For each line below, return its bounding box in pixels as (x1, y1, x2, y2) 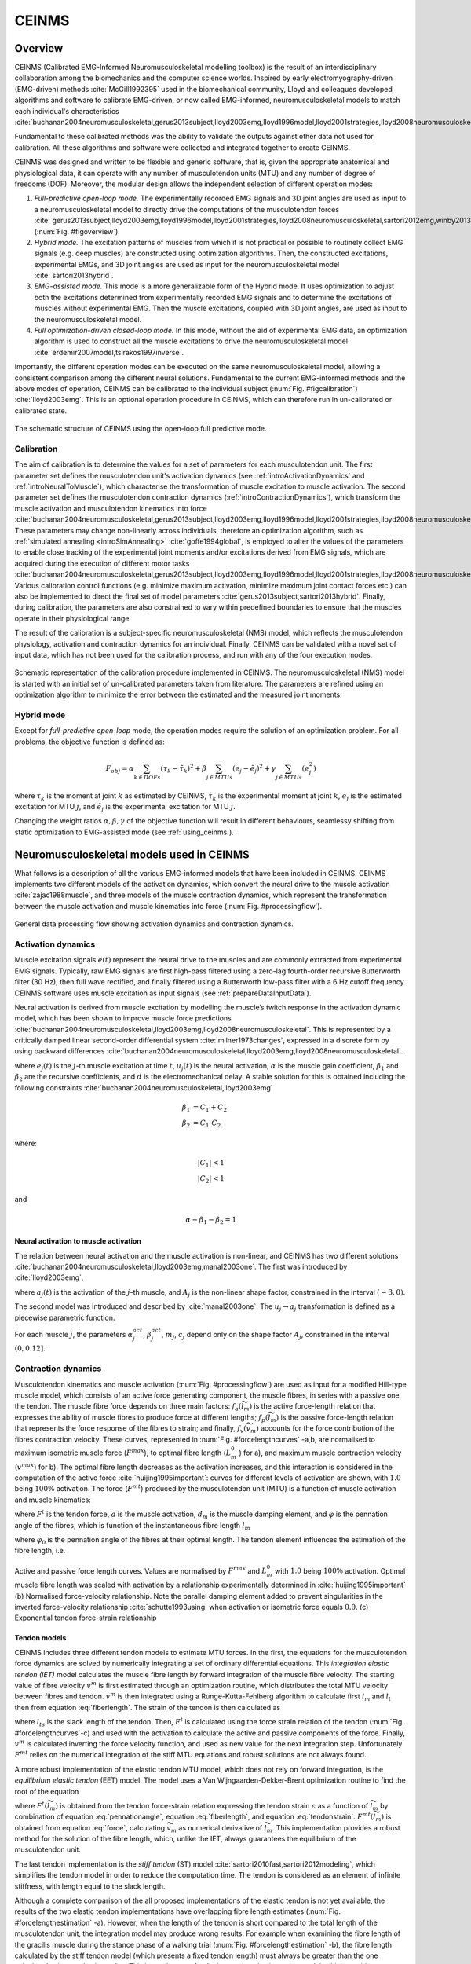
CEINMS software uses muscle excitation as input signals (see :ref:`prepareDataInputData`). (14, 988, 312, 998)
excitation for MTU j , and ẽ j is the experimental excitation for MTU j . (14, 801, 235, 813)
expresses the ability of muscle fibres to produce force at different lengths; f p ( (14, 1413, 268, 1424)
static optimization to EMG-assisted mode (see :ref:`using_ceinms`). (14, 827, 235, 837)
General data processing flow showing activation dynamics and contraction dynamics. (14, 919, 294, 929)
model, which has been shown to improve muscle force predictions (14, 1013, 232, 1023)
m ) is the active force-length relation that (243, 1402, 376, 1413)
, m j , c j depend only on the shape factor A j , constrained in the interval (161, 1329, 390, 1341)
